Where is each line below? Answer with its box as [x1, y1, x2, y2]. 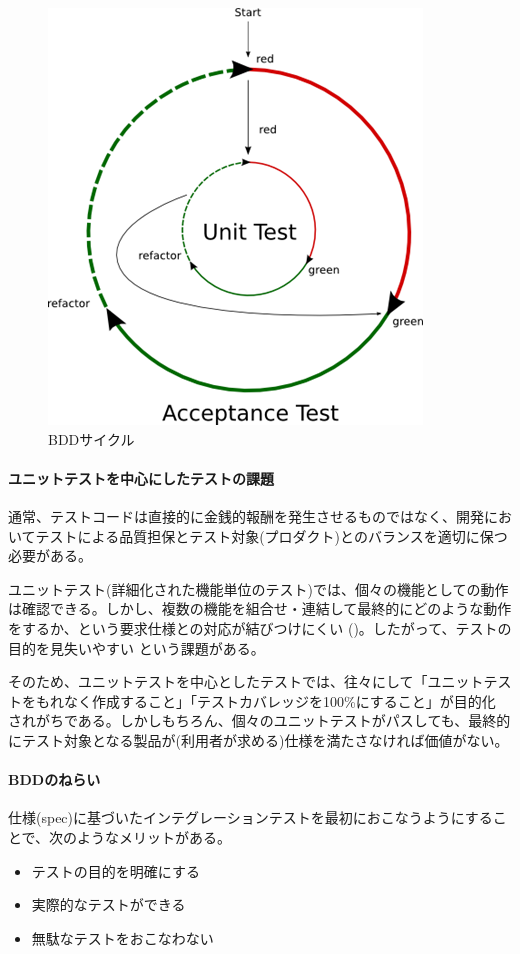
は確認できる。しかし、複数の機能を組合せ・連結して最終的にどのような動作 [8, 598, 512, 619]
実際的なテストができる [31, 894, 186, 915]
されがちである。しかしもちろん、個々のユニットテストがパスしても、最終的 [8, 710, 511, 731]
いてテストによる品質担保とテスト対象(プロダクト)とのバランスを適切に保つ [8, 525, 508, 546]
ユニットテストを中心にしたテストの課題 [8, 467, 274, 488]
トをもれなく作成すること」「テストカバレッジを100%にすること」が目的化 [8, 690, 496, 711]
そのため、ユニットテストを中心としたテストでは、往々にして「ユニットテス [8, 671, 512, 692]
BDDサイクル [48, 428, 135, 449]
